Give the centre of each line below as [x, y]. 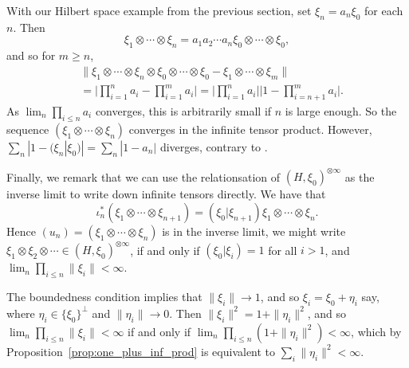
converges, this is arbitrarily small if [183, 110]
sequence [28, 129]
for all [283, 250]
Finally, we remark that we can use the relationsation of [144, 176]
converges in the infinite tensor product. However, [250, 129]
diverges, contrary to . [214, 146]
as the [360, 176]
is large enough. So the [341, 110]
